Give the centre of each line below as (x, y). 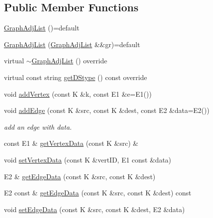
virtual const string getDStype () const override (76, 77)
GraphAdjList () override (69, 61)
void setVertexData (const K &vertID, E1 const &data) (88, 159)
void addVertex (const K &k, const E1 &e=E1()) (78, 94)
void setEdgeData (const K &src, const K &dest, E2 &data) (94, 209)
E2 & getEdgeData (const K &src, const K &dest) (80, 176)
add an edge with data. (38, 126)
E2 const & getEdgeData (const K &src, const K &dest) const (98, 193)
